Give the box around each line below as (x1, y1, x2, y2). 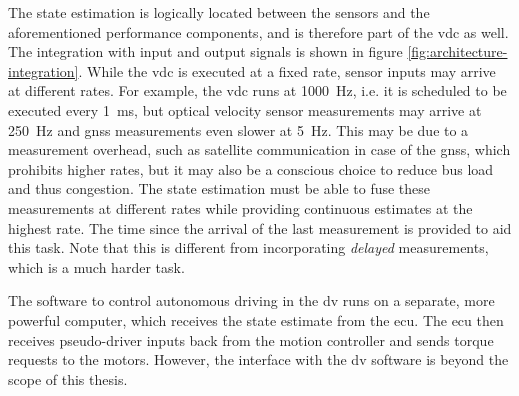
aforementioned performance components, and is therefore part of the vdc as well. (8, 21, 509, 42)
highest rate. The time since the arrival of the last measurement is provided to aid (8, 217, 512, 238)
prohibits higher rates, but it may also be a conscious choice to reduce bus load (8, 158, 494, 179)
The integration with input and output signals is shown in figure (8, 41, 403, 62)
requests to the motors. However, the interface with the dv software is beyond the (8, 349, 509, 370)
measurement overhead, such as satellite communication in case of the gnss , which (8, 139, 511, 160)
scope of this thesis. (8, 368, 128, 389)
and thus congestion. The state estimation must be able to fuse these (8, 178, 431, 199)
